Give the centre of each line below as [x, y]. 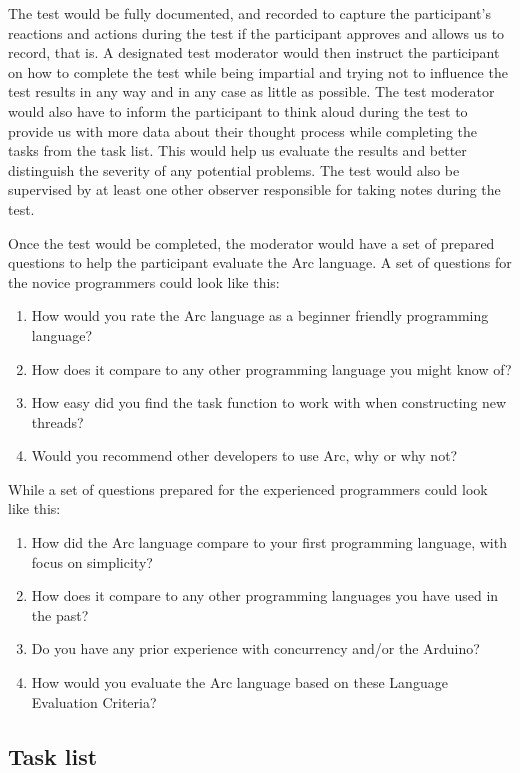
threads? [57, 421]
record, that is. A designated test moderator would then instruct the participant [254, 52]
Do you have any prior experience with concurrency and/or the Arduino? [255, 648]
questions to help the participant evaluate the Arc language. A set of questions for [260, 262]
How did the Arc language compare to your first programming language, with [269, 542]
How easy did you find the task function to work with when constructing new [269, 402]
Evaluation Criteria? [94, 701]
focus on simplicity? [92, 561]
